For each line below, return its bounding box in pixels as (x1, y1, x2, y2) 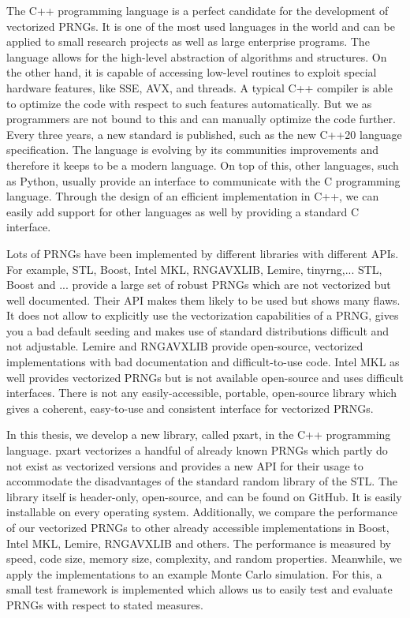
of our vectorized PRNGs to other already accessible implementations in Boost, (6, 519, 389, 535)
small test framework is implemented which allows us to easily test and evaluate (6, 581, 393, 597)
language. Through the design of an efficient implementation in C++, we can (6, 188, 379, 204)
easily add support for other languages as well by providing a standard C (6, 203, 360, 219)
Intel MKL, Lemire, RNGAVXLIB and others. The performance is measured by (6, 534, 391, 551)
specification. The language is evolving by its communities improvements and (6, 141, 379, 158)
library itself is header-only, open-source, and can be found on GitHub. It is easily (6, 488, 402, 504)
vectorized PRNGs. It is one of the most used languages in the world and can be (6, 17, 395, 34)
